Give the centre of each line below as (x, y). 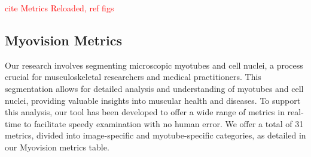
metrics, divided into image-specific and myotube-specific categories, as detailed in (155, 135)
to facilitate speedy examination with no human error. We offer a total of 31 (164, 123)
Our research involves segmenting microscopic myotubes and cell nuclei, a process (154, 65)
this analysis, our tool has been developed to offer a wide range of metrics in (145, 112)
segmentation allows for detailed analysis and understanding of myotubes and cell (154, 88)
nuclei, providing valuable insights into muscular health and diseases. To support (153, 100)
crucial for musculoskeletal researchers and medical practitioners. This (133, 77)
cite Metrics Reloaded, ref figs (60, 8)
